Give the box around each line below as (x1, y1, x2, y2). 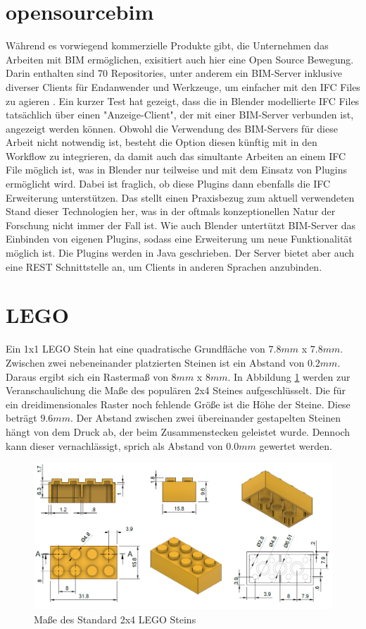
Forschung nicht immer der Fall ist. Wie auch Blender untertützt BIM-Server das (6, 217, 356, 232)
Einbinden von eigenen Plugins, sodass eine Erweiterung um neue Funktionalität (6, 231, 353, 246)
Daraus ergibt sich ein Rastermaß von (6, 369, 168, 384)
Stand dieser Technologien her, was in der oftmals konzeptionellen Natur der (6, 204, 336, 219)
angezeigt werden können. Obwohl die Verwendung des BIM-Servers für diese (6, 121, 338, 135)
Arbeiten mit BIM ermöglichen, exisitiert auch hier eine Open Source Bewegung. (6, 51, 354, 66)
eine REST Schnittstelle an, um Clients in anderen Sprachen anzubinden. (6, 259, 322, 274)
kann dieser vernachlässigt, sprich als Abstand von (6, 438, 223, 453)
